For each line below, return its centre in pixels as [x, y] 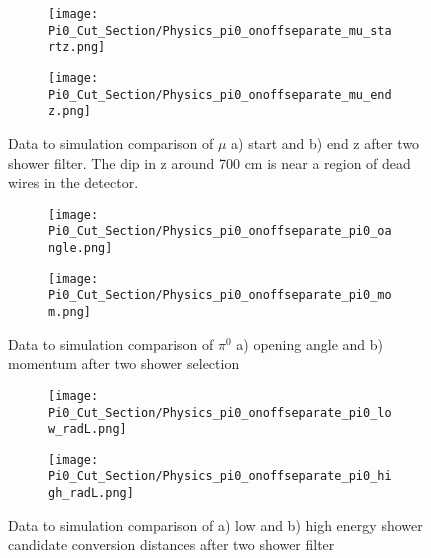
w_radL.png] [87, 429]
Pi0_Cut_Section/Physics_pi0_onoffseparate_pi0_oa [220, 231]
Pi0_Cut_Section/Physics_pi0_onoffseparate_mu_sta [220, 30]
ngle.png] [80, 248]
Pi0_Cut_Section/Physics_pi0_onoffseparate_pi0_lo [220, 412]
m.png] [69, 312]
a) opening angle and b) [309, 343]
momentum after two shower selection [124, 363]
